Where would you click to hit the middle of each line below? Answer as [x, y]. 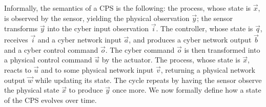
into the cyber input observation [98, 28]
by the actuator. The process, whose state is [171, 60]
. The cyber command [140, 49]
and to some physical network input [97, 70]
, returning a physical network [208, 70]
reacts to [18, 70]
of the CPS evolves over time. [50, 100]
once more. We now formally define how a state [187, 90]
